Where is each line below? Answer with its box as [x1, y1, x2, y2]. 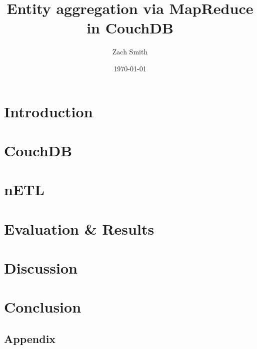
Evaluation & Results [4, 218, 154, 239]
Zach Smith [112, 46, 148, 57]
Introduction [4, 101, 93, 121]
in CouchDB [86, 17, 173, 38]
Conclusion [4, 297, 81, 317]
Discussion [4, 258, 77, 278]
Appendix [4, 331, 56, 346]
